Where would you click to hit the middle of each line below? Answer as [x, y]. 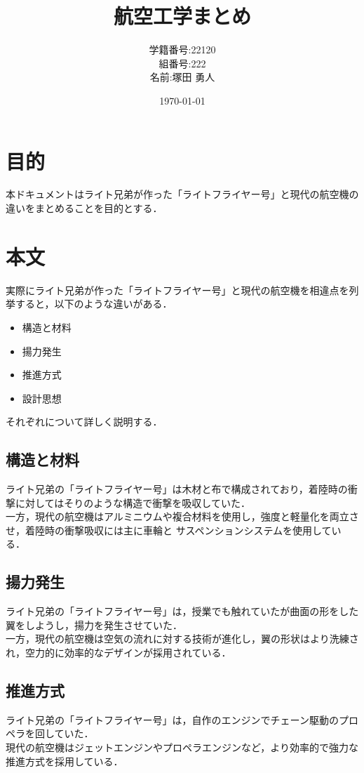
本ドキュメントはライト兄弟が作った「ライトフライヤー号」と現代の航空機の [182, 194]
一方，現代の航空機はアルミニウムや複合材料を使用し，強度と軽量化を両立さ [182, 516]
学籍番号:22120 [182, 49]
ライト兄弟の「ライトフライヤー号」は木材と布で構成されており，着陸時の [177, 489]
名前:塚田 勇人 [182, 77]
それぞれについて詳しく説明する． [84, 422]
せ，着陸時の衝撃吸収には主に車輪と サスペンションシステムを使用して [169, 530]
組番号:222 [182, 63]
